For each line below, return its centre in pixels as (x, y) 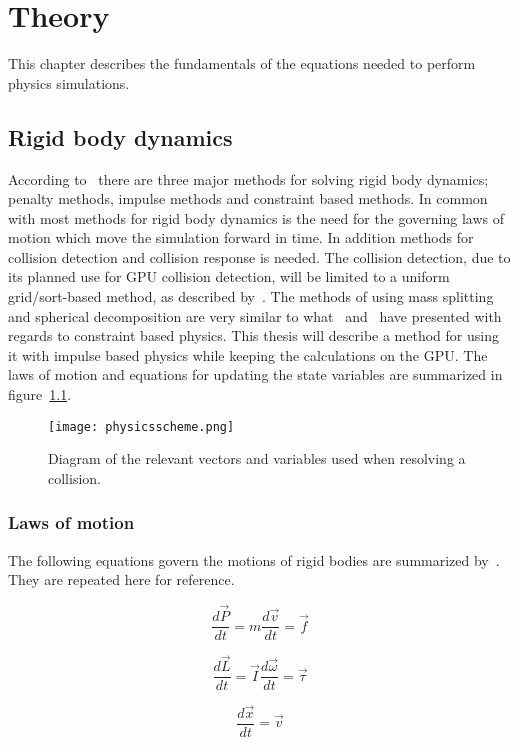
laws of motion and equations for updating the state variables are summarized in (255, 374)
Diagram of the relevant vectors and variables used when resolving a (257, 458)
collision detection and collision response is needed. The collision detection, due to (259, 256)
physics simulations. (69, 82)
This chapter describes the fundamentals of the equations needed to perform (242, 63)
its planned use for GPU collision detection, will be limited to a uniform (229, 276)
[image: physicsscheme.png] (141, 426)
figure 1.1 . (40, 394)
